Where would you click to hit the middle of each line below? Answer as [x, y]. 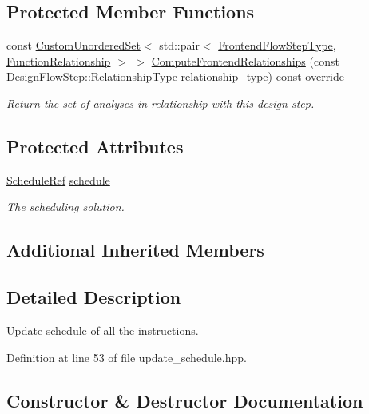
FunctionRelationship [59, 60]
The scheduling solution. [65, 207]
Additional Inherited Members [135, 250]
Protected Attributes [95, 146]
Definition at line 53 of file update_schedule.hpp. [127, 357]
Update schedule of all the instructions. [103, 330]
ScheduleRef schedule [58, 179]
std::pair [179, 45]
